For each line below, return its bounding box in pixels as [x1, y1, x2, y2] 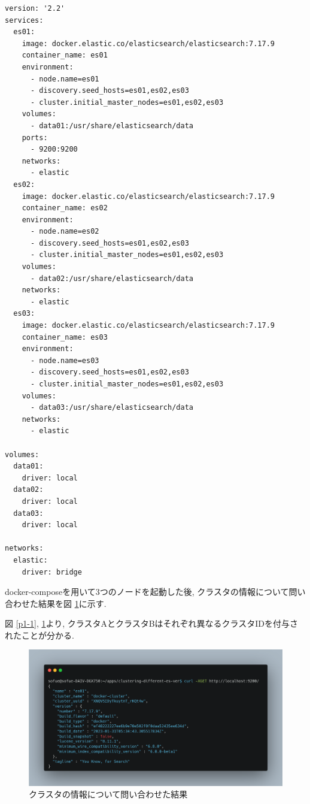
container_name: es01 [22, 51, 108, 60]
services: [5, 16, 44, 25]
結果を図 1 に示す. [38, 597, 107, 609]
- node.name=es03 [30, 356, 99, 365]
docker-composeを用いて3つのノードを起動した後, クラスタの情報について [5, 585, 289, 598]
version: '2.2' [5, 4, 65, 13]
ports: [22, 133, 48, 142]
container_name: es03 [22, 333, 108, 341]
